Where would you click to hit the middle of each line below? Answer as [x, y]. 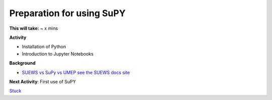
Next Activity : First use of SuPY [43, 81]
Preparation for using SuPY [67, 13]
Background [22, 63]
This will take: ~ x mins [33, 28]
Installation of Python [44, 47]
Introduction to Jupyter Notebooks [58, 54]
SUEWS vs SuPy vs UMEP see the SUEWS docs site [76, 72]
